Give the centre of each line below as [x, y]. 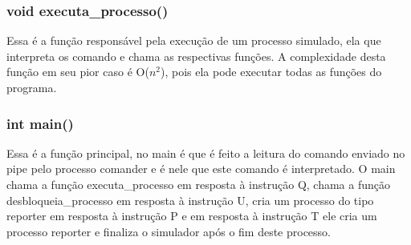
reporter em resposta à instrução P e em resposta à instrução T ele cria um [192, 216]
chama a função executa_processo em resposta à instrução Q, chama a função [199, 184]
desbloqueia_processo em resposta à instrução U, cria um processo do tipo [190, 200]
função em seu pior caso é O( [78, 72]
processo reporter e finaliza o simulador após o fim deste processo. [169, 231]
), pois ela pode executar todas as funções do [271, 72]
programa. [32, 87]
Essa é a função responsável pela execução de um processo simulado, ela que [194, 40]
